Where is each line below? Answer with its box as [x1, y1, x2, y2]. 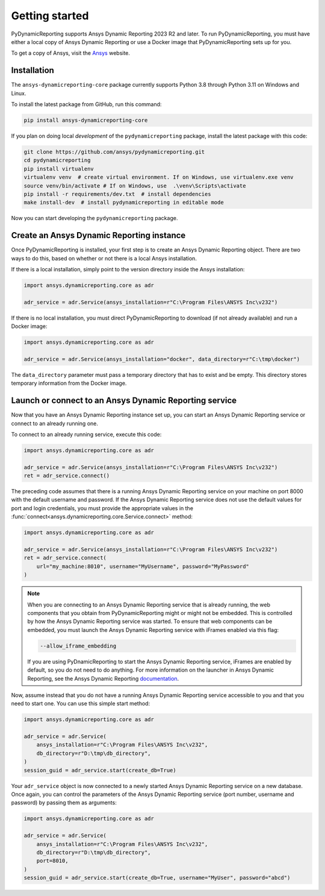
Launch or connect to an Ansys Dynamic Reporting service [11, 396, 237, 406]
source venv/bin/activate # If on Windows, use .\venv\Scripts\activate [23, 182, 246, 189]
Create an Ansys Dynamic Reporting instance [11, 230, 186, 241]
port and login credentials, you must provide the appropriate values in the [11, 504, 194, 512]
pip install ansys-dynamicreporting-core [23, 117, 148, 124]
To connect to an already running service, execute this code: [11, 431, 162, 438]
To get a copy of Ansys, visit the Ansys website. [11, 49, 131, 57]
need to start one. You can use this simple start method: [11, 700, 150, 707]
